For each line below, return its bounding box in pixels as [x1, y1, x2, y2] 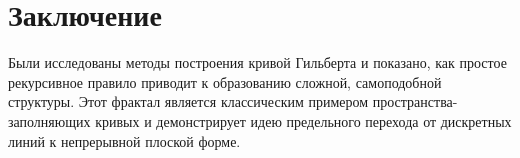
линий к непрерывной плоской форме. [8, 130, 241, 151]
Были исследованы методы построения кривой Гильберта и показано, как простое [8, 52, 507, 73]
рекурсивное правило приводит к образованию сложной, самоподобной [8, 71, 442, 92]
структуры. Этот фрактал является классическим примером [8, 91, 369, 112]
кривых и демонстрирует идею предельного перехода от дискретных [95, 110, 512, 131]
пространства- [372, 91, 458, 112]
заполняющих [8, 110, 91, 131]
